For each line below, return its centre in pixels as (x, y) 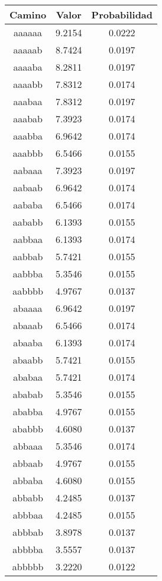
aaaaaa (28, 32)
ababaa (28, 377)
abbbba (28, 549)
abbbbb (28, 566)
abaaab (28, 325)
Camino (28, 15)
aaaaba (28, 67)
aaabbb (28, 153)
